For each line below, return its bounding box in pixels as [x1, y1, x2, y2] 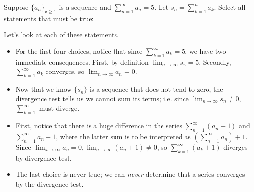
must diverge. [39, 103, 80, 113]
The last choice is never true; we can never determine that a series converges [15, 169, 245, 179]
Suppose [4, 2, 29, 12]
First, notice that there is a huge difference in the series [15, 120, 182, 131]
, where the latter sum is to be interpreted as [56, 131, 191, 141]
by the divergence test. [15, 178, 84, 189]
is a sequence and [59, 2, 111, 12]
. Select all [214, 2, 246, 12]
